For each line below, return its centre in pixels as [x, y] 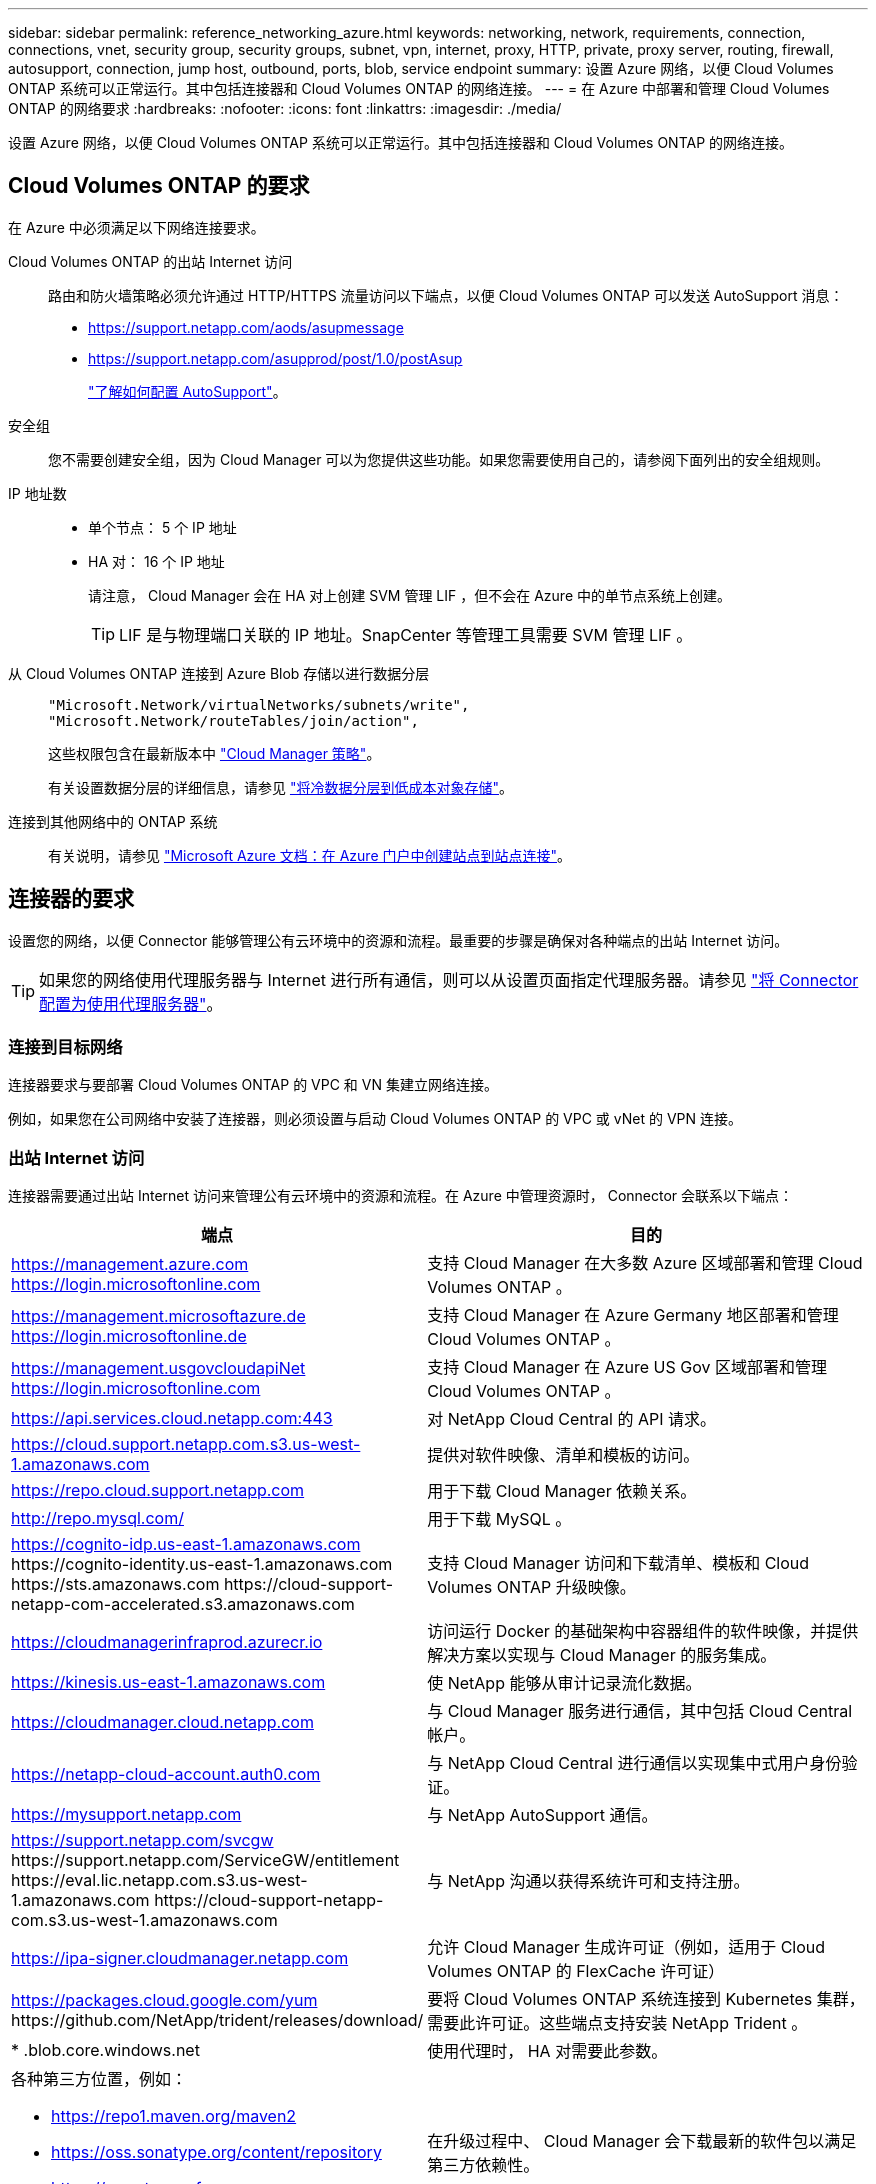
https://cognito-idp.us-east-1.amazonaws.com [186, 1544]
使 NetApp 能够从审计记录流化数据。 [564, 1683]
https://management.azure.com [130, 1264]
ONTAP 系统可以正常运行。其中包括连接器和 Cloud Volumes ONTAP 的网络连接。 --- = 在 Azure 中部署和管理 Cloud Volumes [419, 88]
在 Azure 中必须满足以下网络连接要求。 [136, 227]
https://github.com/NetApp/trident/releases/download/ [217, 2020]
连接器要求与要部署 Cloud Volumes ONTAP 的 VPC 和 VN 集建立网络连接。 [253, 1085]
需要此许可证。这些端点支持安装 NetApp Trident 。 [617, 2023]
